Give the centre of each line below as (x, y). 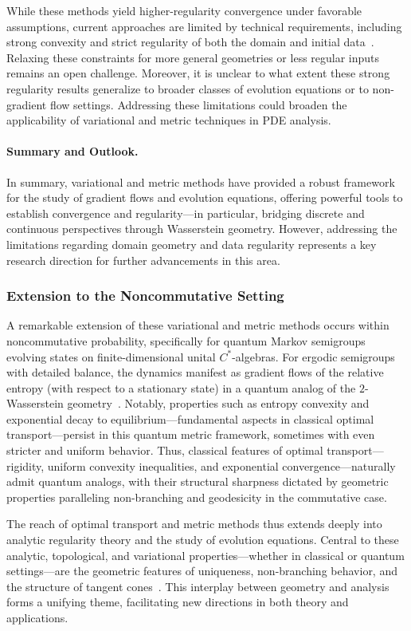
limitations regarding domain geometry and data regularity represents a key (192, 244)
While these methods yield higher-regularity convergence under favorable (184, 10)
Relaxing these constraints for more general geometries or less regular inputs (193, 57)
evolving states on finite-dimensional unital (111, 356)
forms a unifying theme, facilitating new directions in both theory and (178, 602)
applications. (37, 618)
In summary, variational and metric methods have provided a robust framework (201, 181)
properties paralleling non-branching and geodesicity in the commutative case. (197, 497)
